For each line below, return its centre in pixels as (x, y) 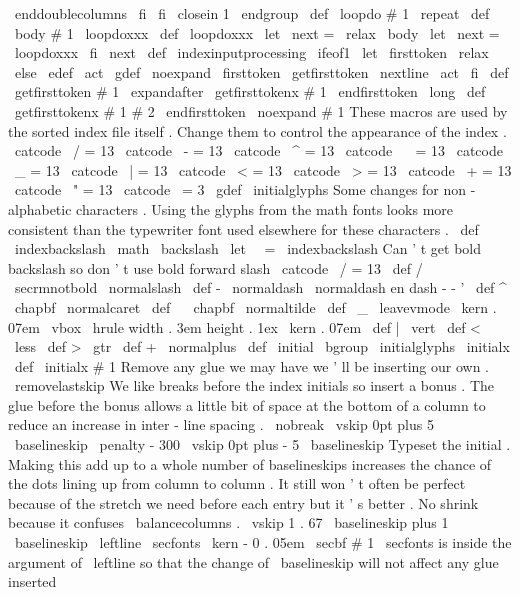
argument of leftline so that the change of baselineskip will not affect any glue (253, 561)
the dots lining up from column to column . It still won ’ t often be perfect (237, 483)
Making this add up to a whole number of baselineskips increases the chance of (250, 463)
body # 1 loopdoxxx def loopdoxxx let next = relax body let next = (257, 32)
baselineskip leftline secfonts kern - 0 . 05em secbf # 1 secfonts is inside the (263, 542)
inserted (32, 581)
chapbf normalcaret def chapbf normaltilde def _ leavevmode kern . (255, 306)
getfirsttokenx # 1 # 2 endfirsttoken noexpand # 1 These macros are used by (261, 110)
